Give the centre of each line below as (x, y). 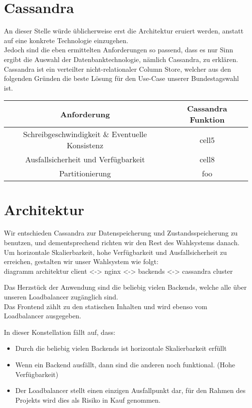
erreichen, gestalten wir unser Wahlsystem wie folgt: (81, 261)
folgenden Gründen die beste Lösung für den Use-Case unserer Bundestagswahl (121, 78)
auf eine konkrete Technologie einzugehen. (66, 40)
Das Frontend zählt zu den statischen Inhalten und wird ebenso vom (106, 306)
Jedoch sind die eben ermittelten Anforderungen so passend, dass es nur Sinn (119, 50)
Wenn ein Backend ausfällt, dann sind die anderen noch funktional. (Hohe (125, 364)
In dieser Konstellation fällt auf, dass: (60, 332)
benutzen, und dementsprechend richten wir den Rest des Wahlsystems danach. (122, 242)
